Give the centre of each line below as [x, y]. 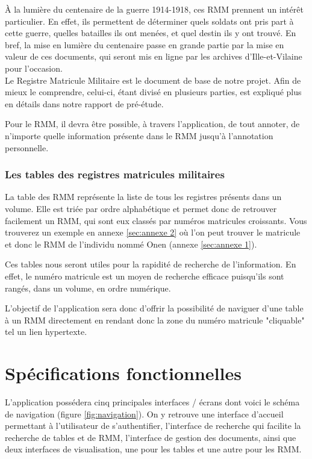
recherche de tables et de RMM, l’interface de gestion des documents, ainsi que [151, 437]
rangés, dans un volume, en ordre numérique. [88, 288]
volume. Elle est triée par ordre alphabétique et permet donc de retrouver [141, 208]
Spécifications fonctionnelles [123, 373]
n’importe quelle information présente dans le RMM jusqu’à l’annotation [139, 135]
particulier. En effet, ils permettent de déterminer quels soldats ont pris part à [149, 21]
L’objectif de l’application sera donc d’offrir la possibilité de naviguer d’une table [154, 308]
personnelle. [27, 147]
